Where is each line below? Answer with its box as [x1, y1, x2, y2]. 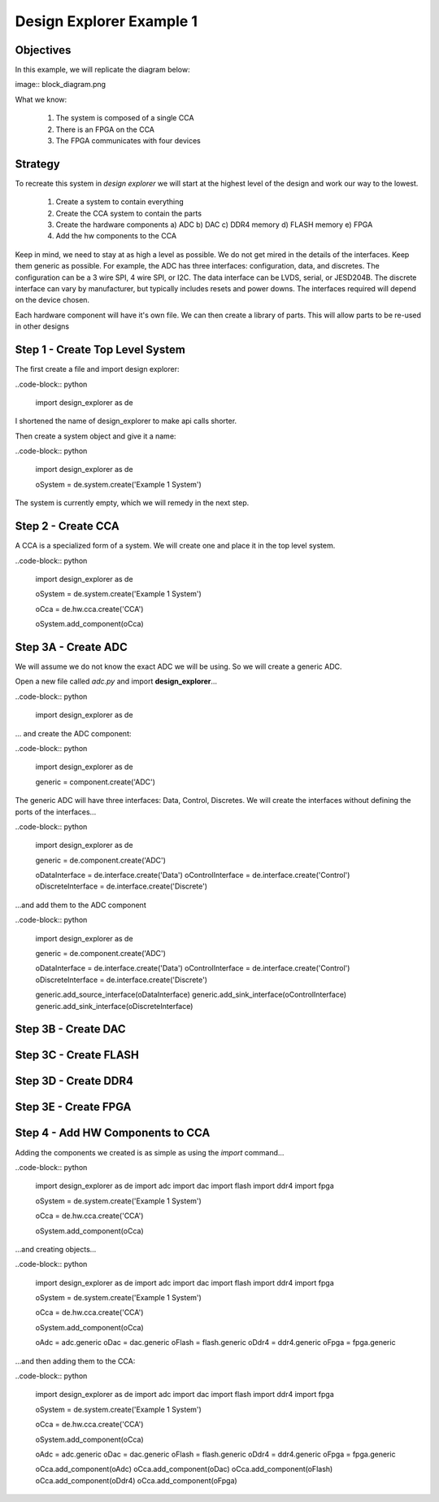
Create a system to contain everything [55, 197, 185, 207]
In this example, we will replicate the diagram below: [15, 65, 190, 75]
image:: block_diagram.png [15, 80, 106, 90]
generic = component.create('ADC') [35, 777, 156, 787]
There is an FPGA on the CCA [55, 124, 154, 134]
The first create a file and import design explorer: [15, 365, 180, 374]
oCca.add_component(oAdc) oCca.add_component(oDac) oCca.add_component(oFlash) [35, 1465, 333, 1474]
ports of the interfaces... [15, 806, 97, 817]
